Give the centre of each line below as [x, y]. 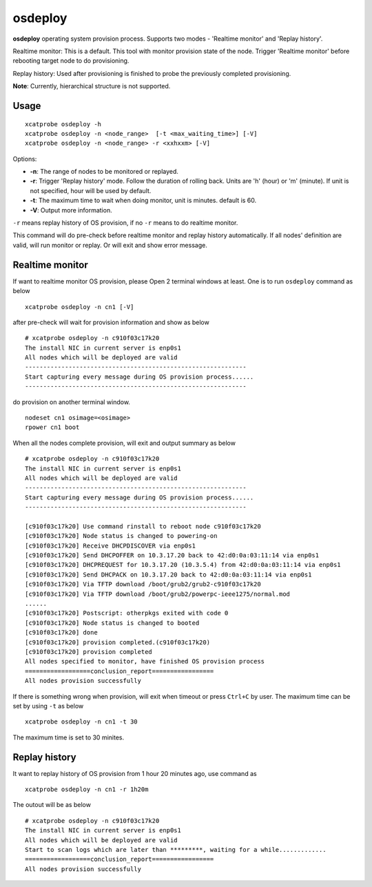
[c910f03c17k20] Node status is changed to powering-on [121, 536]
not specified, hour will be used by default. [91, 190]
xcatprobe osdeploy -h [63, 124]
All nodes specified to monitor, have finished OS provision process [145, 661]
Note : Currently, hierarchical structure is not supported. [92, 86]
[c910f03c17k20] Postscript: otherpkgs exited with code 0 [127, 613]
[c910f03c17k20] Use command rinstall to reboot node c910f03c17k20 [143, 526]
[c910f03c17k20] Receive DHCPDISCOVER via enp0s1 [111, 546]
